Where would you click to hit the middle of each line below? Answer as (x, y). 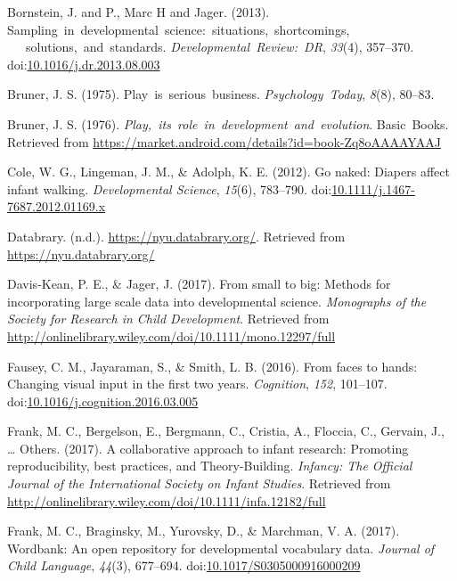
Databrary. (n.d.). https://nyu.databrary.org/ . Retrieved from (176, 236)
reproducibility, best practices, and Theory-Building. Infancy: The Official (210, 466)
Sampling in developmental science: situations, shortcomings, (179, 29)
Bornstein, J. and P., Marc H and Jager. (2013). (139, 12)
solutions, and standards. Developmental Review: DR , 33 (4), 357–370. (220, 47)
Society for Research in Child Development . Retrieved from (168, 319)
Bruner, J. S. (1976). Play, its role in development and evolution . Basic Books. (228, 123)
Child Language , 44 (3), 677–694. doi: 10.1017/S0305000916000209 (184, 565)
